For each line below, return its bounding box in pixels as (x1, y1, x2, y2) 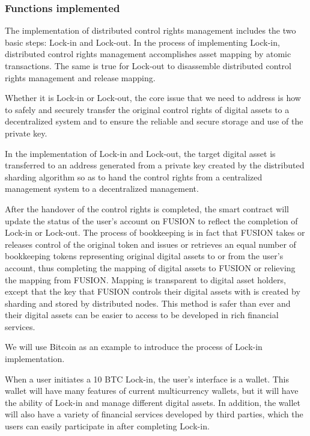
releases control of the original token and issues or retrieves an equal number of (5, 238, 296, 250)
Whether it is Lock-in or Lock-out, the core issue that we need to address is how (5, 91, 301, 104)
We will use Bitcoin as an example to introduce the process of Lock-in (5, 340, 263, 353)
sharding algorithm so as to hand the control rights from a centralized (5, 170, 263, 183)
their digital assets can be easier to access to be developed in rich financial (5, 309, 279, 321)
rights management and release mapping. (5, 71, 156, 84)
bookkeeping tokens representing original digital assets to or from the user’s (5, 250, 284, 262)
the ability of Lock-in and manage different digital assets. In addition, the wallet (5, 396, 301, 408)
